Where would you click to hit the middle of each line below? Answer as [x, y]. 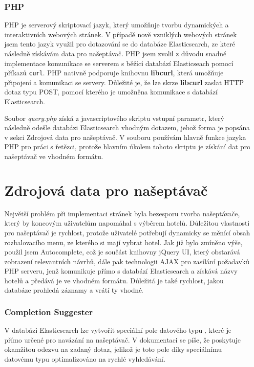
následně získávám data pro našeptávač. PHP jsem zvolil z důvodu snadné [116, 53]
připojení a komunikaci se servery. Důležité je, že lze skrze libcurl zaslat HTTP [124, 82]
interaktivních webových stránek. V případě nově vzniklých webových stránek [121, 34]
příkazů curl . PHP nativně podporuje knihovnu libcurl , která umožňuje [114, 73]
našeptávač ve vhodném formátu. [54, 156]
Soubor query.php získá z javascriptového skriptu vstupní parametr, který [114, 118]
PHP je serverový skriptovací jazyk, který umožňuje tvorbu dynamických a [116, 25]
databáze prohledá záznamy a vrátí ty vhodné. [74, 290]
